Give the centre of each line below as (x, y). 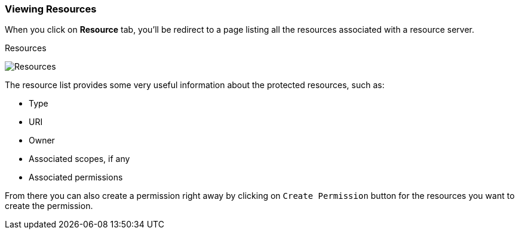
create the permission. (49, 206)
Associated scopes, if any (79, 159)
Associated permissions (76, 177)
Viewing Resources (51, 9)
